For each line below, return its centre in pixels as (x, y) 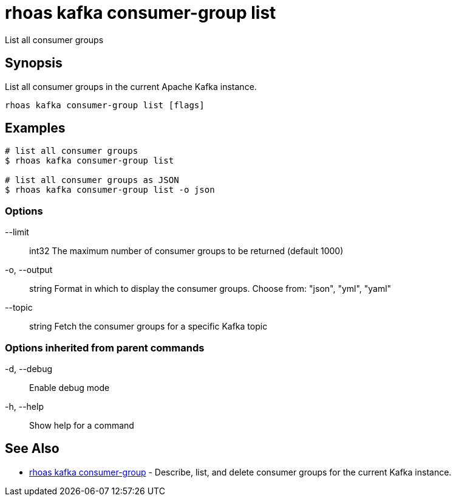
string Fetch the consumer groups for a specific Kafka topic (148, 327)
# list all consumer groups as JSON (92, 180)
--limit (17, 232)
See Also (32, 449)
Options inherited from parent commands (105, 347)
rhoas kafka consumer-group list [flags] (105, 105)
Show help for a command (82, 425)
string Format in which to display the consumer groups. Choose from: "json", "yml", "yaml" (210, 289)
